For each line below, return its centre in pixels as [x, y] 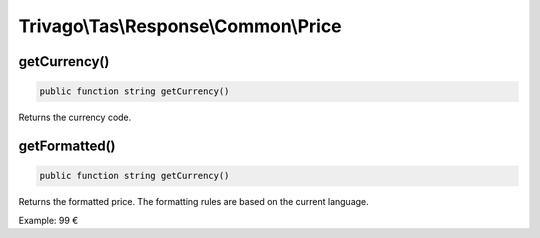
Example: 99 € [48, 220]
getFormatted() [67, 145]
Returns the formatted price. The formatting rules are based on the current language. [193, 202]
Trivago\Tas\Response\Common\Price [180, 26]
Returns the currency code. [75, 117]
